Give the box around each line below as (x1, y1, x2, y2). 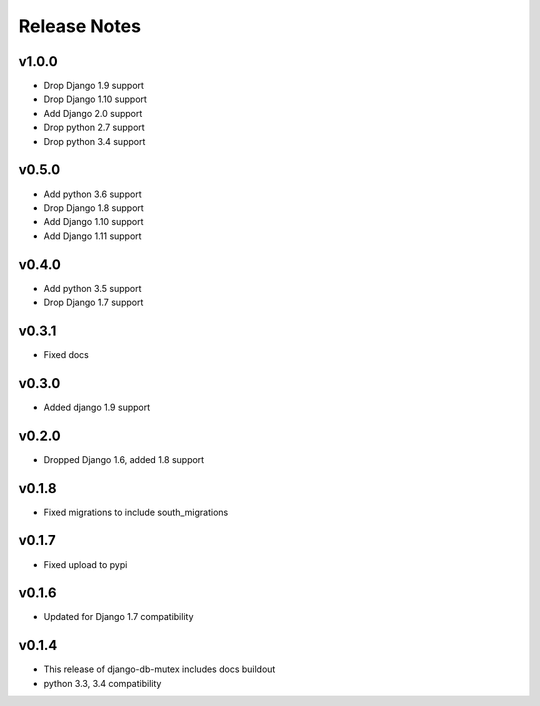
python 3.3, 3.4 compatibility (43, 677, 162, 689)
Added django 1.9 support (43, 401, 151, 413)
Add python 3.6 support (43, 188, 142, 200)
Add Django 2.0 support (43, 107, 143, 119)
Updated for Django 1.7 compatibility (43, 611, 194, 623)
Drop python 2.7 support (43, 121, 145, 134)
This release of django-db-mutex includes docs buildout (43, 663, 276, 675)
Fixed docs (43, 348, 90, 360)
